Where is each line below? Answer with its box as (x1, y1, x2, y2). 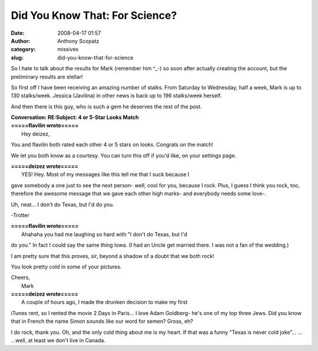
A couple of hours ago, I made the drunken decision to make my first (21, 299, 188, 306)
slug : (11, 54, 24, 61)
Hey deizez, (21, 130, 50, 137)
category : (11, 46, 36, 53)
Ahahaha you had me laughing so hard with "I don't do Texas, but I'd (21, 230, 188, 238)
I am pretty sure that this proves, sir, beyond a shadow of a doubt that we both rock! (11, 252, 215, 259)
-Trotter (11, 211, 29, 218)
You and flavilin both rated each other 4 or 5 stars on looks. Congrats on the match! (11, 141, 214, 148)
